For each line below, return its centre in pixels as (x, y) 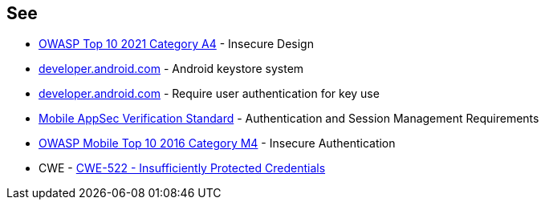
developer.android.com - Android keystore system (171, 69)
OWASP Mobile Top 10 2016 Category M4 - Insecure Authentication (217, 143)
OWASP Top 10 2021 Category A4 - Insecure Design (176, 44)
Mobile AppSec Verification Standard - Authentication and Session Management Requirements (289, 119)
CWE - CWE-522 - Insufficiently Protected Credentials (182, 168)
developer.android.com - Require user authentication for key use (209, 94)
